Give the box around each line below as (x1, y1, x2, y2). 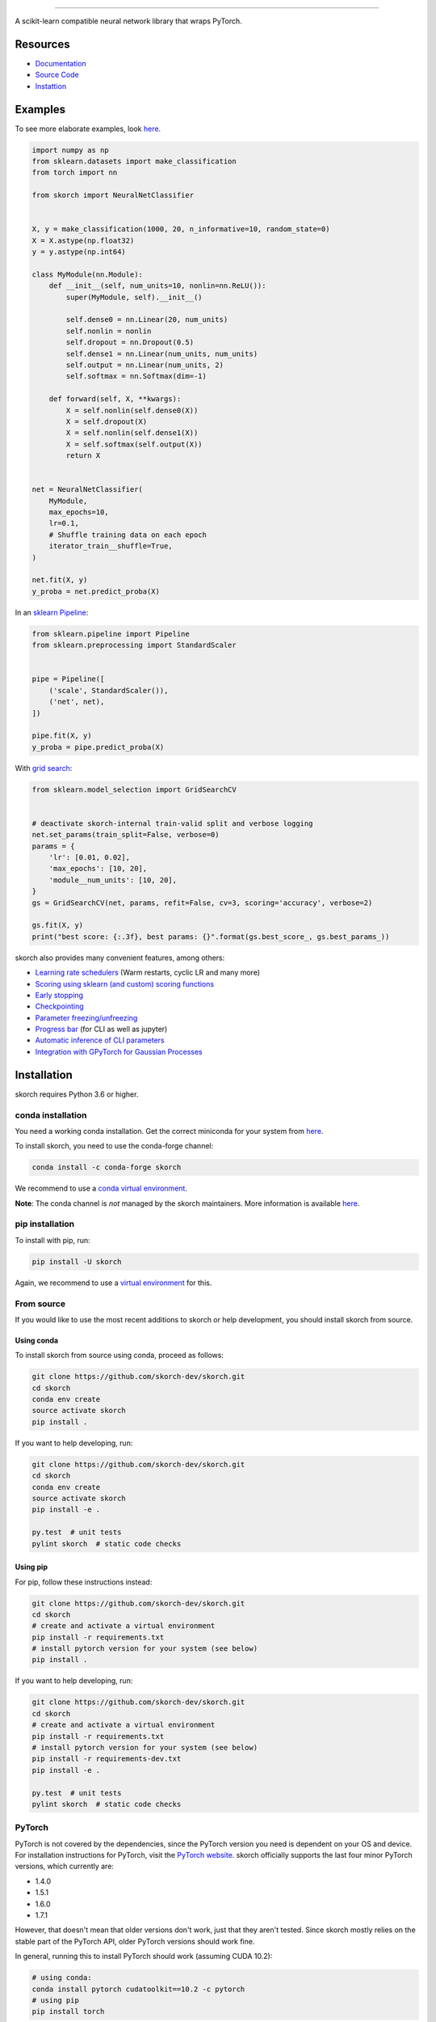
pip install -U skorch (31, 1257, 122, 1266)
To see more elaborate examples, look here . (15, 124, 161, 133)
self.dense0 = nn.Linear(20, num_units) (65, 315, 228, 324)
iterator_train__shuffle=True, (48, 542, 173, 551)
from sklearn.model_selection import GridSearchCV (31, 785, 237, 794)
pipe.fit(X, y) (31, 731, 92, 740)
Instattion (35, 81, 67, 91)
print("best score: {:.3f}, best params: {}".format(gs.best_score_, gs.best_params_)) (31, 932, 390, 941)
